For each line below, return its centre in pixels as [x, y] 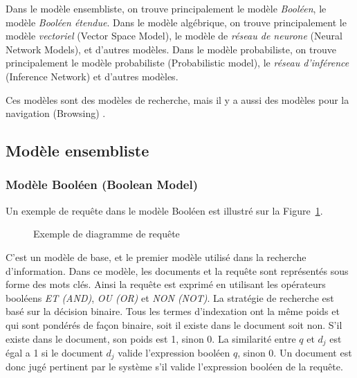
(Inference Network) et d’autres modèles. [92, 76]
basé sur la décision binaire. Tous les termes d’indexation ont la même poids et [173, 311]
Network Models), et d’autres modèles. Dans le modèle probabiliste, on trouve [171, 49]
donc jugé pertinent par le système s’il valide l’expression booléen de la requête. [174, 367]
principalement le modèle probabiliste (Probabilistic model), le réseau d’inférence [177, 63]
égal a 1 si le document [54, 352]
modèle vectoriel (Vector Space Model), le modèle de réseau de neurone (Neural [174, 36]
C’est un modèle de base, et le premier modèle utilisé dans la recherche [156, 256]
